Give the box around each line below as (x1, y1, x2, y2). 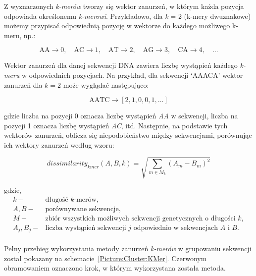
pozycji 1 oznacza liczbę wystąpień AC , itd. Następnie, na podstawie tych (4, 120, 228, 130)
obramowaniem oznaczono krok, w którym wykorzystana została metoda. (4, 263, 226, 273)
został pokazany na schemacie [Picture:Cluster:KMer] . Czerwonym (4, 253, 207, 263)
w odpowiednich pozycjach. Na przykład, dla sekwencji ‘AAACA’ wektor (21, 69, 243, 80)
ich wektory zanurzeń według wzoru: (4, 139, 114, 150)
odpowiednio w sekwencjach (133, 224, 218, 231)
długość (45, 196, 68, 203)
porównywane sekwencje (45, 205, 119, 213)
